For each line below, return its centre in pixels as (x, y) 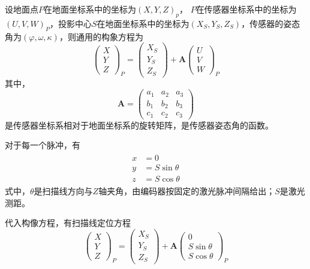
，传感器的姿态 (271, 23)
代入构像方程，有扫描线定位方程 (68, 223)
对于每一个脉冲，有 (43, 145)
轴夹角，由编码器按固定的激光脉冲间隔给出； (187, 191)
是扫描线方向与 (63, 191)
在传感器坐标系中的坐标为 (246, 9)
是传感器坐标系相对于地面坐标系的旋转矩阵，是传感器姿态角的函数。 (139, 125)
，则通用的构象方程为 (101, 36)
